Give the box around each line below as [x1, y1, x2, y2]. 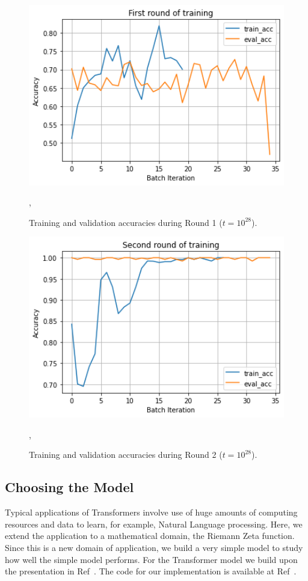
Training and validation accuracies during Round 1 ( [29, 216, 223, 228]
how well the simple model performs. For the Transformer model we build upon [5, 553, 298, 565]
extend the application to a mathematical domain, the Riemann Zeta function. [5, 529, 295, 542]
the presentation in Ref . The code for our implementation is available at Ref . [5, 565, 297, 577]
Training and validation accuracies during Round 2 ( [29, 448, 223, 461]
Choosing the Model [5, 478, 134, 496]
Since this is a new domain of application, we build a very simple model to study [5, 541, 303, 553]
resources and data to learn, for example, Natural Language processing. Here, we [5, 517, 303, 530]
